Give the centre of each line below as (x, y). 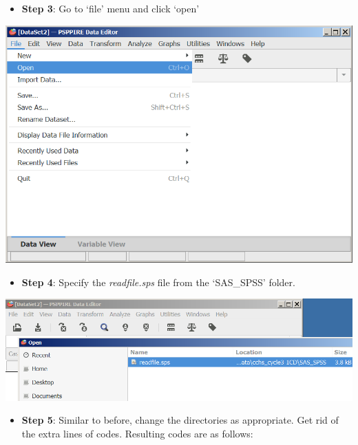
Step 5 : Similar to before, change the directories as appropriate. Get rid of (180, 420)
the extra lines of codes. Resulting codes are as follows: (137, 434)
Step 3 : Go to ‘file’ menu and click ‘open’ (110, 8)
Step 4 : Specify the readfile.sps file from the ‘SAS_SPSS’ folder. (158, 282)
